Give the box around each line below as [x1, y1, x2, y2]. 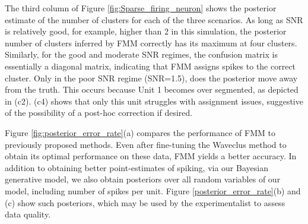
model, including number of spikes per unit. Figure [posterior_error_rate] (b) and [5, 184, 301, 197]
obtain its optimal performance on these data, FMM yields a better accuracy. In [5, 150, 297, 162]
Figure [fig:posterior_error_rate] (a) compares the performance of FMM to [5, 126, 275, 138]
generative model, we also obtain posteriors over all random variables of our [5, 173, 281, 185]
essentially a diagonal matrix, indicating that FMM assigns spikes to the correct [5, 59, 296, 72]
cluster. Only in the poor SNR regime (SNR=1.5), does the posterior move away [5, 71, 298, 84]
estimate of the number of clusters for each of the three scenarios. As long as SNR [5, 13, 303, 26]
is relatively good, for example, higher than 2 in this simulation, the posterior [5, 25, 287, 37]
